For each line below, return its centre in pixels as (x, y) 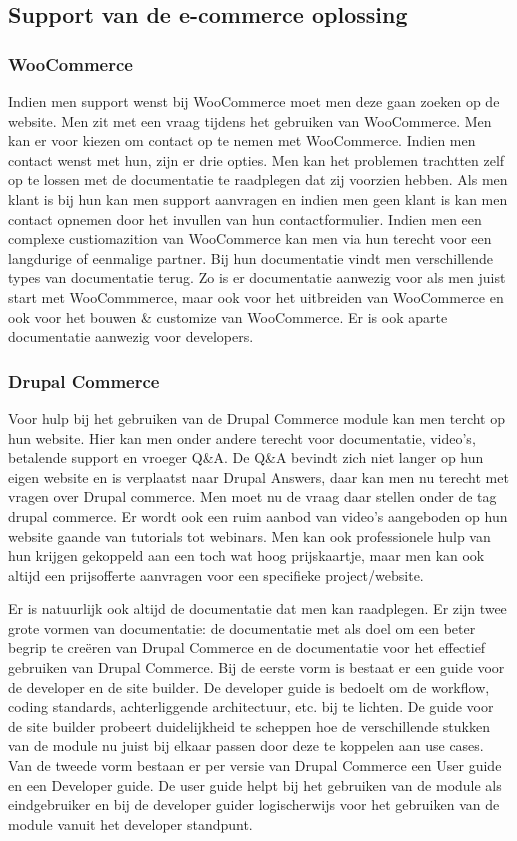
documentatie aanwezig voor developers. (131, 336)
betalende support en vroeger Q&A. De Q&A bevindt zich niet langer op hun (246, 457)
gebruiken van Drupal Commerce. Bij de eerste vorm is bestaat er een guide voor (256, 667)
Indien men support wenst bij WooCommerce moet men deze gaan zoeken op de (254, 101)
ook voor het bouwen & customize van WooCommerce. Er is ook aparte (228, 316)
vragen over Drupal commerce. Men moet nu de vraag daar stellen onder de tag (252, 496)
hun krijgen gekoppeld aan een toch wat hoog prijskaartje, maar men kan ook (246, 555)
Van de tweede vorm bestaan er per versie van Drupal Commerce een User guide (255, 765)
